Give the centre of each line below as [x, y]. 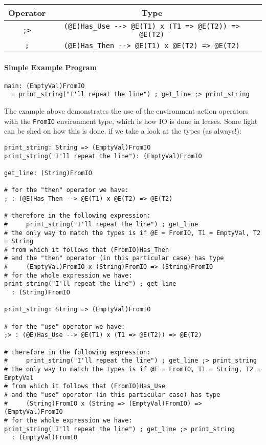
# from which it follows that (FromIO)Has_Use [85, 386]
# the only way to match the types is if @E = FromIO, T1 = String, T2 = [132, 369]
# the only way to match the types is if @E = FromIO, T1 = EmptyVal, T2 [132, 233]
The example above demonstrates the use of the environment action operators [126, 111]
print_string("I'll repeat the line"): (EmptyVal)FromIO [103, 156]
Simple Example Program [51, 67]
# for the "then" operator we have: [66, 190]
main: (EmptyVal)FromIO [45, 86]
